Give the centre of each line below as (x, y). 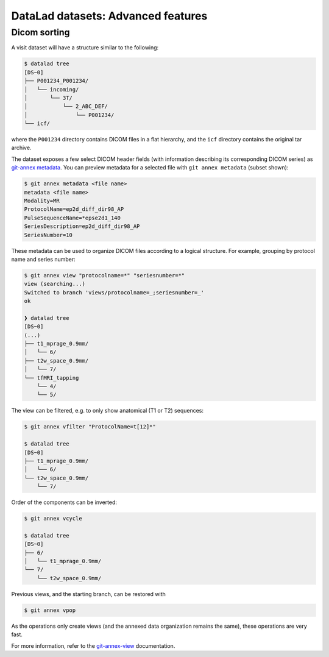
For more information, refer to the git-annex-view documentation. (93, 645)
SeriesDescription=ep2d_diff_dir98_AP (82, 226)
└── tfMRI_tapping (51, 378)
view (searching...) (55, 284)
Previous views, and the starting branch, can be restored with (88, 594)
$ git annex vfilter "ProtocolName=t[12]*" (90, 427)
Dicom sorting (41, 32)
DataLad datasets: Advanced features (109, 16)
